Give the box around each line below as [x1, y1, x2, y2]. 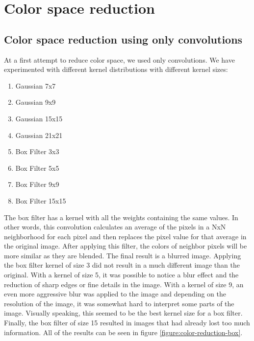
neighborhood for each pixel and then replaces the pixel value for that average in [4, 231, 247, 241]
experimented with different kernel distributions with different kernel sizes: [4, 64, 228, 74]
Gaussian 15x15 [15, 113, 63, 123]
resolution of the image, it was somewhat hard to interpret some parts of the [4, 298, 234, 308]
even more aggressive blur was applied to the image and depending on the [4, 289, 226, 299]
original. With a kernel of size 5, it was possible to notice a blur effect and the [4, 270, 239, 280]
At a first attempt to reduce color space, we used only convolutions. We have [4, 54, 235, 65]
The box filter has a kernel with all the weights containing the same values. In [4, 212, 238, 222]
